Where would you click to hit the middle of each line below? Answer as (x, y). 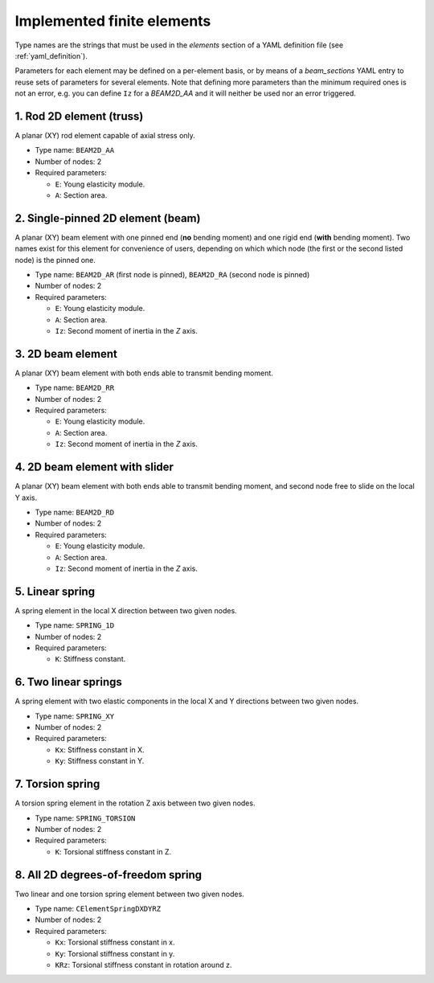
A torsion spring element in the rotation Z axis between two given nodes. (135, 803)
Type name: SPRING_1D (75, 625)
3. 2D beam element (66, 354)
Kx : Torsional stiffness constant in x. (115, 942)
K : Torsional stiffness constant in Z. (113, 851)
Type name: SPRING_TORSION (85, 818)
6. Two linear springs (68, 682)
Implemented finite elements (113, 21)
